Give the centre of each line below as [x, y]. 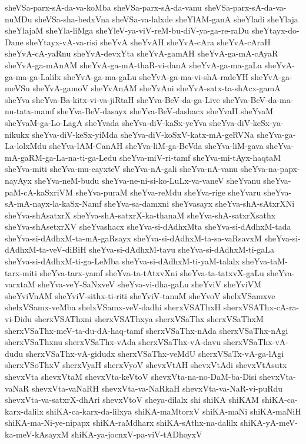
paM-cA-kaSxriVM [39, 192]
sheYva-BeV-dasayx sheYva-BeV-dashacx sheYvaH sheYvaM [165, 111]
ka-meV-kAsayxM [37, 434]
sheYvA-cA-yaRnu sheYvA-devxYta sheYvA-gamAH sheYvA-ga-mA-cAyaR [142, 53]
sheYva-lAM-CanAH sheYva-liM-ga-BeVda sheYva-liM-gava [156, 146]
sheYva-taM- [265, 261]
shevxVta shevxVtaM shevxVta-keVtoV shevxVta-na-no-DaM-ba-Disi [131, 376]
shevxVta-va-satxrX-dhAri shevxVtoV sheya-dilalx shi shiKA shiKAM [132, 400]
